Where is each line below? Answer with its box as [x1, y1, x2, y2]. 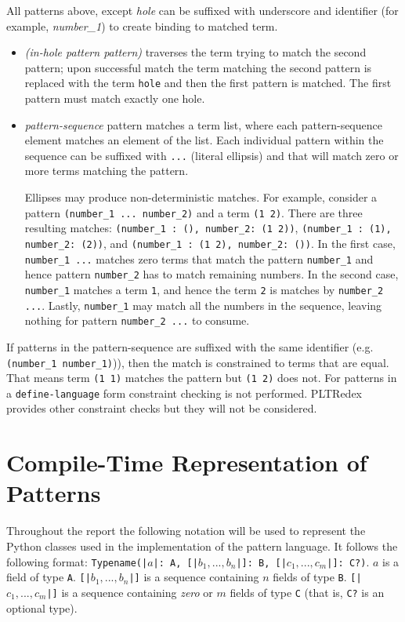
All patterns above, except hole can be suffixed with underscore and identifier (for [6, 2, 399, 18]
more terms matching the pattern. [24, 162, 189, 179]
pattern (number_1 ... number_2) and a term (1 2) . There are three [24, 204, 363, 220]
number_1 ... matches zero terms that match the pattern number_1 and [24, 250, 374, 267]
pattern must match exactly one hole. [24, 90, 205, 107]
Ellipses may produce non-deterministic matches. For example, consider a [24, 189, 378, 206]
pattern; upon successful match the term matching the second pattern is [24, 59, 372, 75]
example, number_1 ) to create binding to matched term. [6, 17, 278, 34]
